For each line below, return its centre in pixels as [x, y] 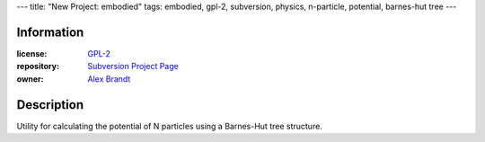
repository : [38, 67]
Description [50, 105]
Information [50, 32]
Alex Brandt [109, 79]
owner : [30, 79]
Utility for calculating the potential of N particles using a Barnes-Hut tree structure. [169, 126]
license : [32, 53]
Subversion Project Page [133, 67]
